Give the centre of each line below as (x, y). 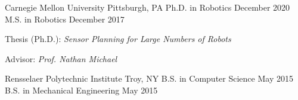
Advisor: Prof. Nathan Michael (61, 58)
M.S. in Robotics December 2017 (65, 19)
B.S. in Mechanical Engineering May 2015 (81, 90)
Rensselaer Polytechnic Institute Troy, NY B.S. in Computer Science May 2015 (149, 78)
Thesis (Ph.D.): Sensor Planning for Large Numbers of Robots (118, 39)
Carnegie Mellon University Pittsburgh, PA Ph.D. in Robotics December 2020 (148, 7)
